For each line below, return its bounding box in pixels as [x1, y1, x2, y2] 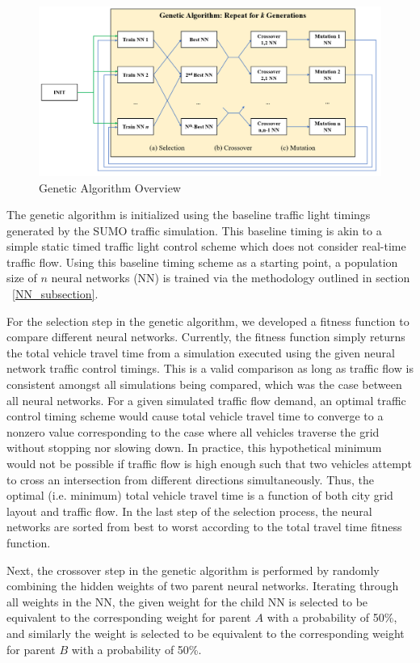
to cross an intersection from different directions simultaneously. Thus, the [6, 471, 374, 488]
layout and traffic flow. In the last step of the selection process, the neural [6, 502, 372, 519]
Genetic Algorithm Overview [39, 179, 181, 196]
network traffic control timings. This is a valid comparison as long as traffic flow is [6, 360, 414, 377]
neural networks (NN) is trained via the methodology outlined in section [51, 269, 410, 286]
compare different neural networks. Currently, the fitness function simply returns [6, 328, 405, 345]
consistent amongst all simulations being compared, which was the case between [6, 376, 402, 393]
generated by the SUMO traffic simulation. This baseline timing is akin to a [6, 222, 382, 239]
